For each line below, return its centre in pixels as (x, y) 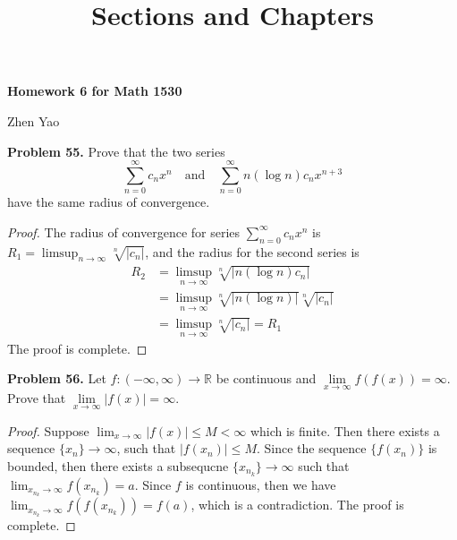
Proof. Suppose (48, 430)
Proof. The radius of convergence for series (124, 231)
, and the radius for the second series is (252, 251)
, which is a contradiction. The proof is (297, 505)
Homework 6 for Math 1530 (95, 91)
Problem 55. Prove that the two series (116, 151)
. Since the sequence (311, 448)
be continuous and (266, 378)
